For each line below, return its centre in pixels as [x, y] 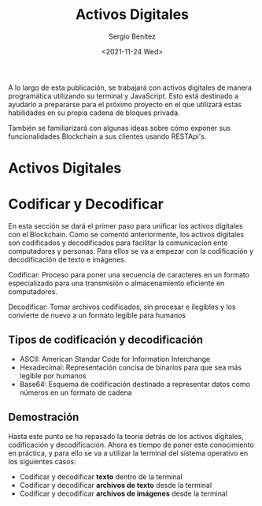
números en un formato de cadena [76, 393]
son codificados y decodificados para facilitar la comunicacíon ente [118, 243]
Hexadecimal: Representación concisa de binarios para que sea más [131, 367]
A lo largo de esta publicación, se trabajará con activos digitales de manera [130, 87]
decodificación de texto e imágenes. [67, 260]
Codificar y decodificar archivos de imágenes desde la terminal [124, 493]
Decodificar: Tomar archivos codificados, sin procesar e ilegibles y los [122, 307]
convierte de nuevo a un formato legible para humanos [97, 315]
